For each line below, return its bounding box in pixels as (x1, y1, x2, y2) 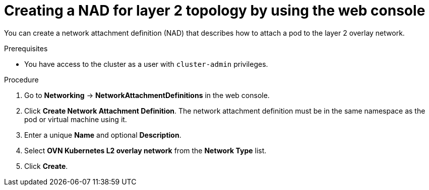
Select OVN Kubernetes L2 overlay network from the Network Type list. (24, 146, 267, 155)
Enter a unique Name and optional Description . (24, 130, 181, 139)
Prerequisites (4, 44, 48, 53)
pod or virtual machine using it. (24, 115, 127, 124)
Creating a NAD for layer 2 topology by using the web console (4, 2, 425, 19)
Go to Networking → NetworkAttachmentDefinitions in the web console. (24, 90, 270, 100)
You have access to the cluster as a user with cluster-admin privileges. (24, 59, 268, 68)
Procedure (4, 75, 39, 84)
